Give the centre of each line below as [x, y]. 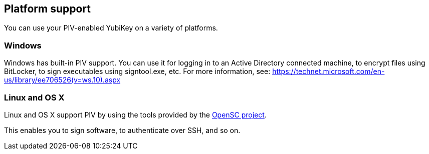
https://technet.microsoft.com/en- [329, 71]
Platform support [47, 9]
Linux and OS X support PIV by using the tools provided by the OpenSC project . [135, 114]
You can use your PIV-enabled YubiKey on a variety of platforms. [111, 28]
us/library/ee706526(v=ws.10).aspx [62, 80]
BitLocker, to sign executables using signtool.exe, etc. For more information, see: [137, 71]
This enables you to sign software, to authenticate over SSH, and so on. [122, 130]
